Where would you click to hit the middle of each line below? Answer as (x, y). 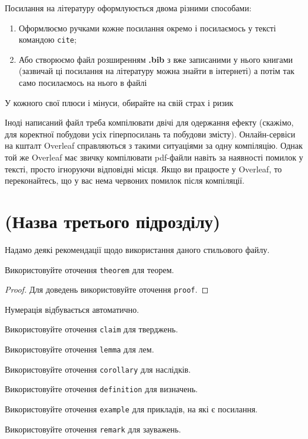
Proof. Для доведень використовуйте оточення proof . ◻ (107, 289)
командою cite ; (47, 39)
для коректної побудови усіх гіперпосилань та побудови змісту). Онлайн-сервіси (150, 134)
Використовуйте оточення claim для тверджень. (91, 329)
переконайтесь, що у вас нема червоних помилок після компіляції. (125, 180)
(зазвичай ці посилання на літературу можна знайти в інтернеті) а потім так (157, 71)
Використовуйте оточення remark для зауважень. (93, 429)
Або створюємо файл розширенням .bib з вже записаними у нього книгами (156, 59)
